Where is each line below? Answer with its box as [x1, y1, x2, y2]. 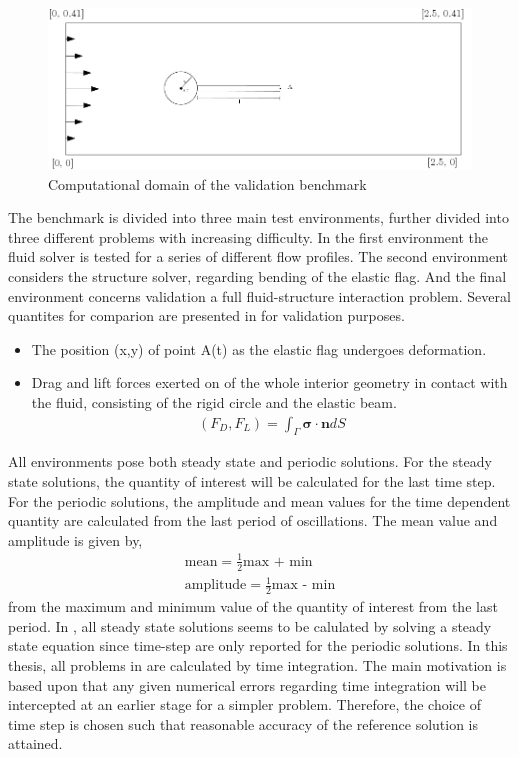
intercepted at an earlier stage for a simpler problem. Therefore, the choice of [8, 694, 481, 715]
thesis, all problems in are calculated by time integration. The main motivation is [8, 654, 507, 675]
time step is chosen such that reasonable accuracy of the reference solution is [8, 713, 479, 734]
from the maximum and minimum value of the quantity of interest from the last [8, 596, 498, 617]
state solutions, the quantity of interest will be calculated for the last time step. [8, 471, 496, 491]
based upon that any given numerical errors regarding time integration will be [8, 674, 487, 695]
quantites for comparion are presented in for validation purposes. [8, 305, 405, 326]
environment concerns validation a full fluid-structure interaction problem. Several [8, 285, 511, 306]
